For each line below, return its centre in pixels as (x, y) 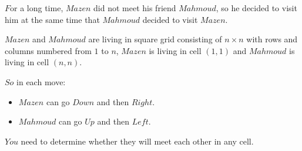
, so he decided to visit (256, 8)
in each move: (41, 81)
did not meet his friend (135, 8)
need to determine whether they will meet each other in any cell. (137, 141)
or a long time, (37, 8)
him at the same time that (52, 19)
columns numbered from (48, 50)
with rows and (272, 39)
